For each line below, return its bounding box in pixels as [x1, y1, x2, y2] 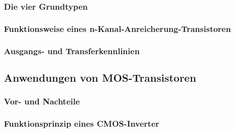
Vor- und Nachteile [4, 95, 80, 107]
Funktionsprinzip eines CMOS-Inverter [4, 117, 159, 130]
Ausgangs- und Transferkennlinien [4, 44, 140, 57]
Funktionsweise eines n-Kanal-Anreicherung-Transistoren [4, 22, 231, 34]
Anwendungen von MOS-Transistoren [4, 70, 196, 85]
